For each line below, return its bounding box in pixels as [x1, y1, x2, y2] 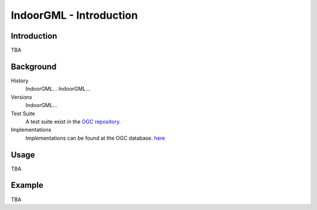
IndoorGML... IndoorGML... [25, 85, 90, 92]
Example [11, 180, 43, 190]
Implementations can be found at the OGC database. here [25, 135, 166, 142]
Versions [11, 94, 32, 101]
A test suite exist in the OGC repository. [25, 118, 121, 125]
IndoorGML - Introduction [11, 9, 138, 22]
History [11, 77, 29, 84]
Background [11, 61, 57, 71]
